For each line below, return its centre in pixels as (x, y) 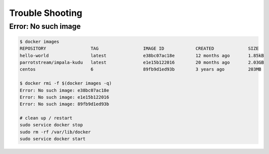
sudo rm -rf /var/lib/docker (55, 132)
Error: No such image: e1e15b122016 (65, 97)
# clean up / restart (46, 118)
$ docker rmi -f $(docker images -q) (66, 83)
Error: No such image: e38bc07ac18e (65, 90)
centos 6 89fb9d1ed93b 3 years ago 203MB (140, 69)
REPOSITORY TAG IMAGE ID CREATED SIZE (139, 49)
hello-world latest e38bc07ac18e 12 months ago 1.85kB (142, 55)
